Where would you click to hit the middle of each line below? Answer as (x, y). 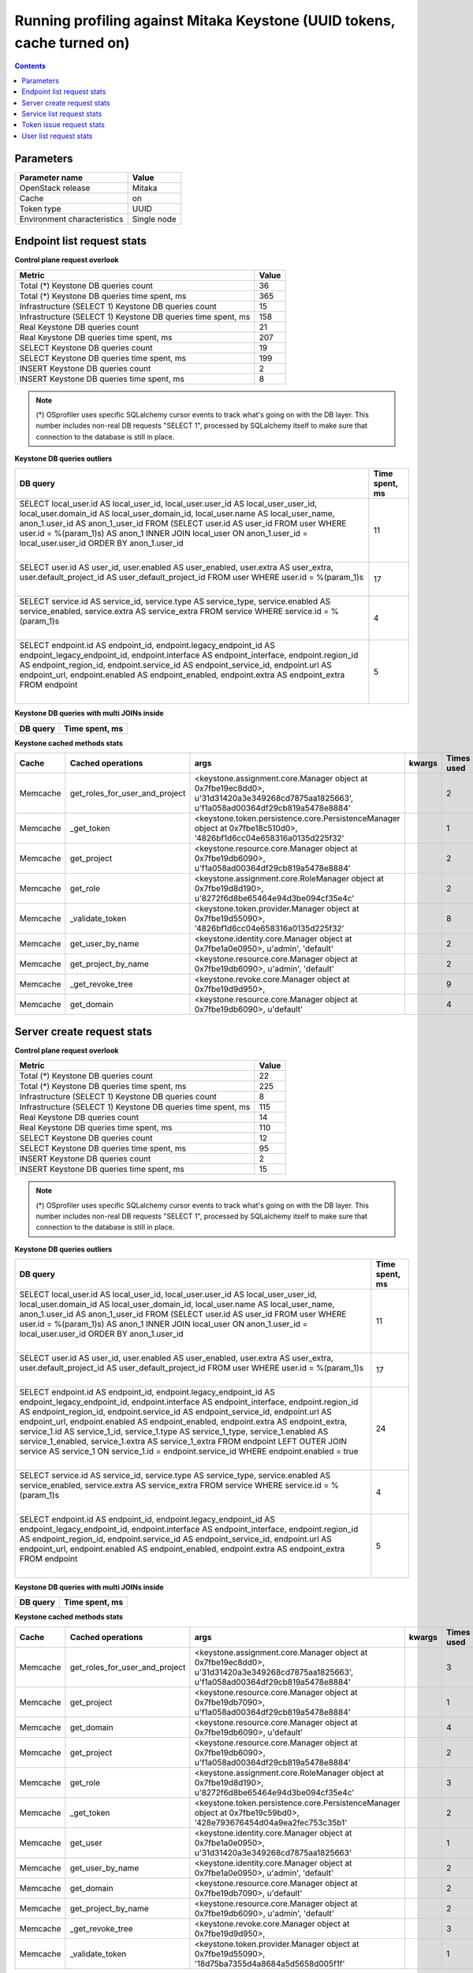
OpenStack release (55, 188)
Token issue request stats (63, 125)
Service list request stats (62, 114)
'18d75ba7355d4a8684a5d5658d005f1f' (270, 1964)
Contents (30, 66)
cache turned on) (72, 43)
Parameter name (51, 178)
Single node (154, 219)
